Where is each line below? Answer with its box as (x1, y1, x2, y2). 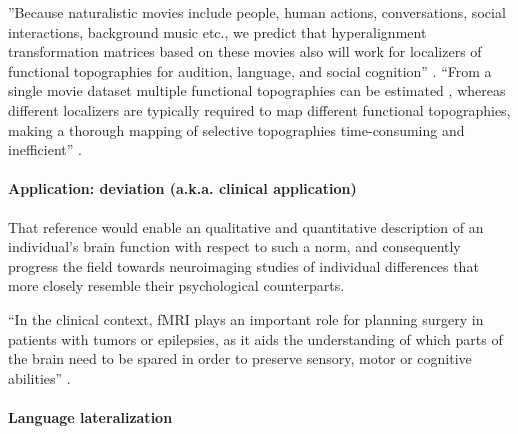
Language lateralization (8, 406, 173, 427)
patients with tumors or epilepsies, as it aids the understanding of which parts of (8, 328, 503, 349)
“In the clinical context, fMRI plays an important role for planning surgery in (8, 308, 484, 329)
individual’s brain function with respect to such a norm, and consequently (8, 236, 461, 257)
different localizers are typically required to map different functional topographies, (8, 99, 511, 120)
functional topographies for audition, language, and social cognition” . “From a (8, 60, 492, 81)
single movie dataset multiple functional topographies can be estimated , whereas (8, 80, 506, 101)
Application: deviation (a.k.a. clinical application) (8, 178, 357, 199)
